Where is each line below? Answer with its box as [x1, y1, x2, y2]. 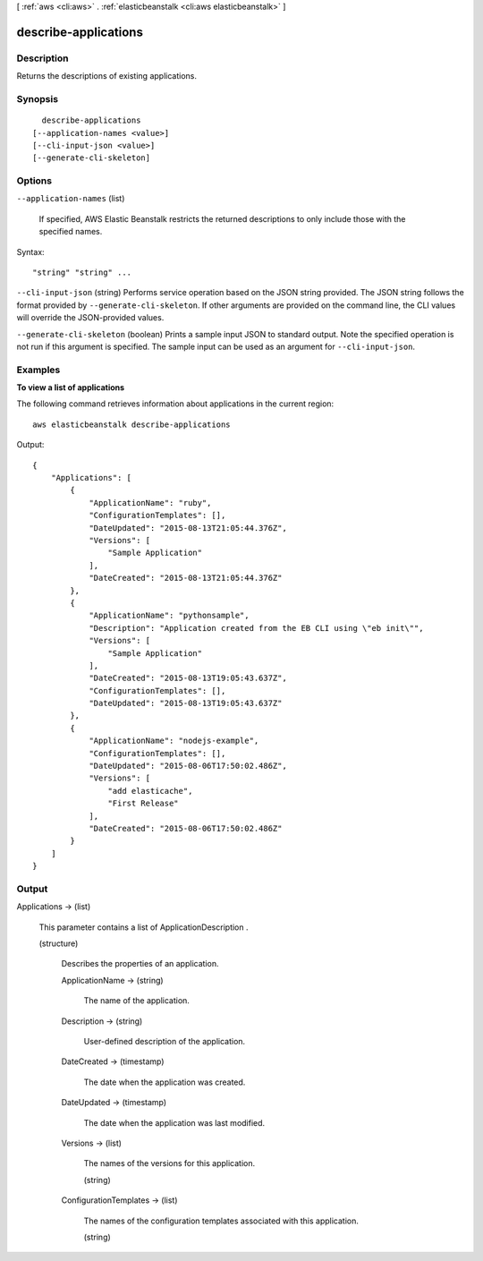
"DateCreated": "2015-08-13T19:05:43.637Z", [89, 673, 288, 684]
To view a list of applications [16, 382, 125, 393]
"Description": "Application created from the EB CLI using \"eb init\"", [89, 623, 424, 633]
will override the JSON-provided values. [16, 312, 165, 323]
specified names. [38, 226, 103, 237]
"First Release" [107, 798, 179, 809]
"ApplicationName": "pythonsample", [89, 610, 250, 621]
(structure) [38, 938, 79, 949]
